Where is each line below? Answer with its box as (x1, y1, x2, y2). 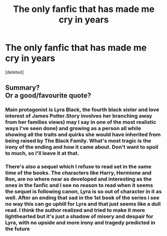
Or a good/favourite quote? (5, 91, 91, 100)
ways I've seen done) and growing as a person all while (5, 125, 141, 132)
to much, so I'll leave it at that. (5, 150, 79, 157)
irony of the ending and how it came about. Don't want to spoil (5, 143, 159, 150)
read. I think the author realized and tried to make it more (5, 207, 146, 214)
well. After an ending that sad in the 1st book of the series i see (5, 194, 160, 201)
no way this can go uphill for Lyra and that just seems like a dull (5, 201, 161, 208)
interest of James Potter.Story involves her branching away (5, 113, 153, 119)
